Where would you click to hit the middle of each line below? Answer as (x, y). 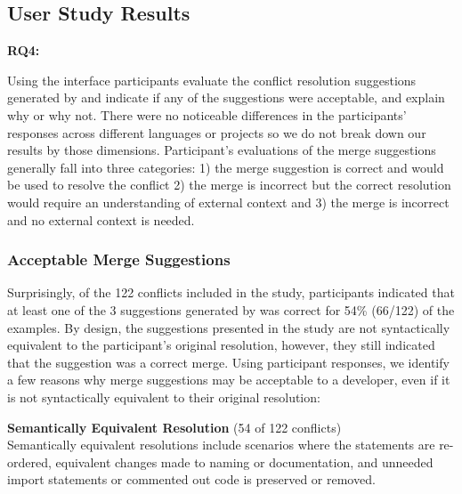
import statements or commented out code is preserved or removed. (191, 479)
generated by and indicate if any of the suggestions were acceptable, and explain (226, 97)
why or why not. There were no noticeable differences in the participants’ (207, 114)
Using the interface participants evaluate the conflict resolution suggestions (212, 80)
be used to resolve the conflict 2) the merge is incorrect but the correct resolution (229, 185)
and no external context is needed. (101, 219)
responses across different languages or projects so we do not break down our (217, 132)
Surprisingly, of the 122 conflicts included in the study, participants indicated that (231, 292)
